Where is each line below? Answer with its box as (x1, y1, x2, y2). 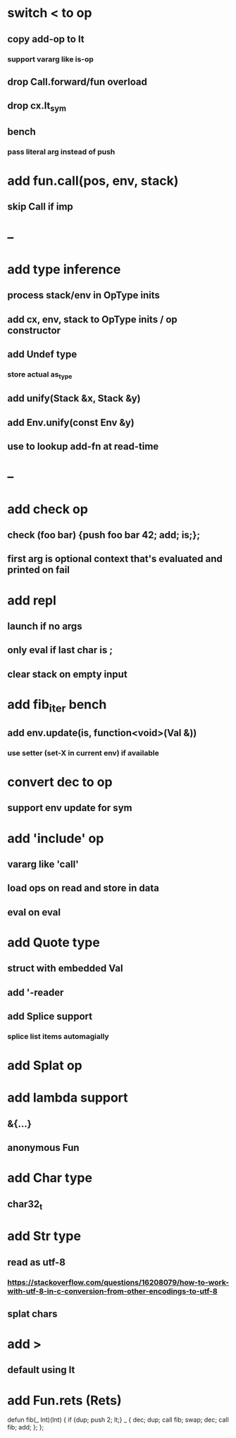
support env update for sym (7, 802, 132, 814)
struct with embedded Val (7, 963, 123, 975)
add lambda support (7, 1090, 128, 1106)
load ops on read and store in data (7, 882, 160, 894)
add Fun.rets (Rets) (7, 1392, 122, 1408)
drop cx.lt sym (7, 100, 67, 114)
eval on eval (7, 906, 61, 918)
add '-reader (7, 986, 64, 999)
